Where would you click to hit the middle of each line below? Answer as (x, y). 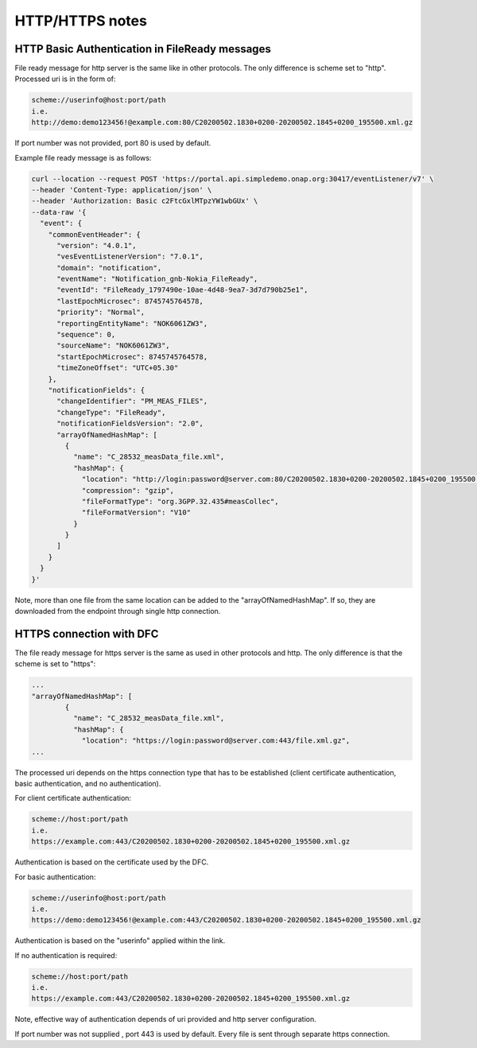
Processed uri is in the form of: (65, 79)
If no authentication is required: (66, 955)
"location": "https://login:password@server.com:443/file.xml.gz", (216, 741)
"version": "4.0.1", (97, 245)
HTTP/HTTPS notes (81, 21)
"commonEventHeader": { (94, 234)
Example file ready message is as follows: (83, 157)
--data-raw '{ (59, 212)
